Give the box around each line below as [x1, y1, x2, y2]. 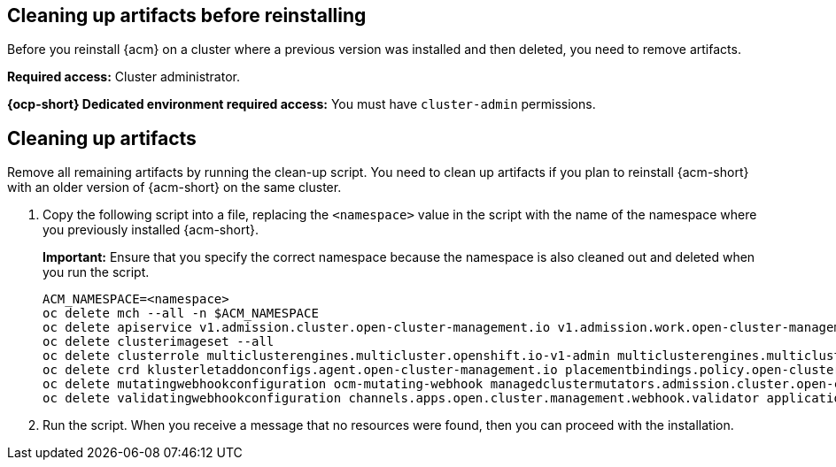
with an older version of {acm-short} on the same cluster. [7, 180, 342, 195]
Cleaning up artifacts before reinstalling [7, 4, 367, 27]
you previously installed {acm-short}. [43, 222, 259, 238]
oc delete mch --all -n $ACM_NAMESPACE [43, 306, 319, 321]
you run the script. [43, 264, 150, 280]
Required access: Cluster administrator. [7, 69, 240, 85]
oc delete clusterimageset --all [43, 334, 275, 349]
